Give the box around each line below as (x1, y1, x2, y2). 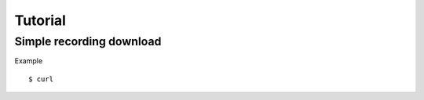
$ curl (28, 74, 54, 84)
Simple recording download (14, 34, 162, 48)
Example (14, 56, 43, 66)
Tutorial (14, 12, 67, 29)
